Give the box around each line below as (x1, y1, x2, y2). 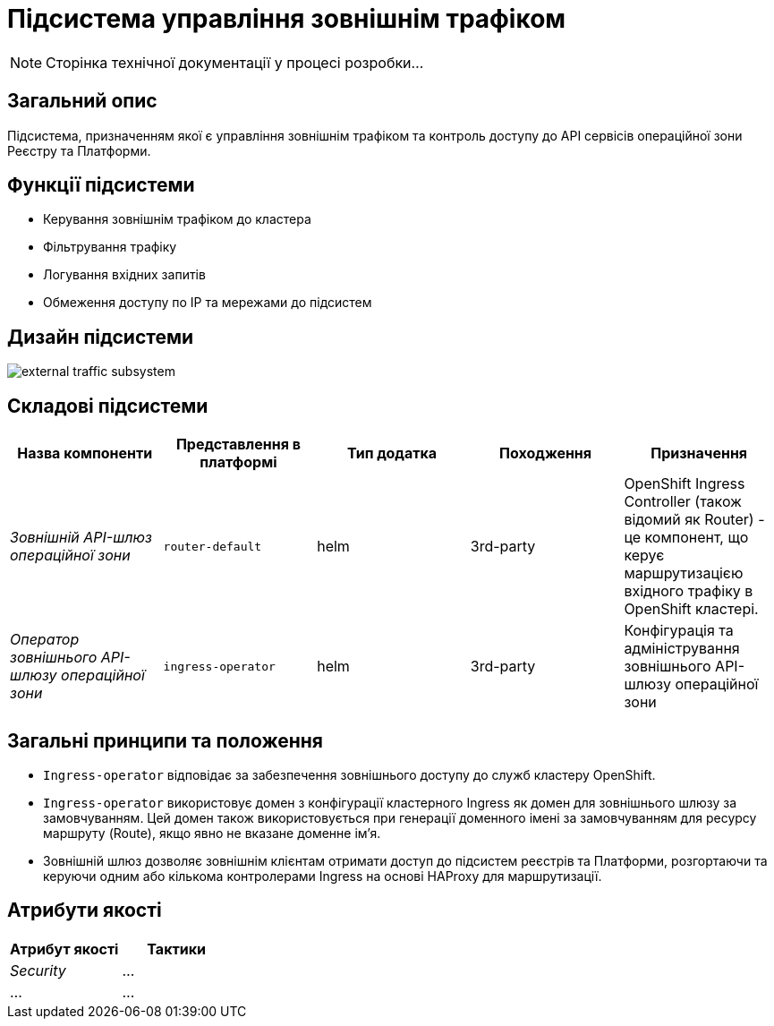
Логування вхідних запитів (43, 267, 206, 283)
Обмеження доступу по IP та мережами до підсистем (43, 295, 372, 311)
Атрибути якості (7, 899, 162, 922)
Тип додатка (346, 444, 438, 463)
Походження (499, 444, 592, 463)
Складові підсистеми (7, 394, 208, 417)
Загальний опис (7, 90, 157, 113)
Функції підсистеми (7, 174, 195, 197)
